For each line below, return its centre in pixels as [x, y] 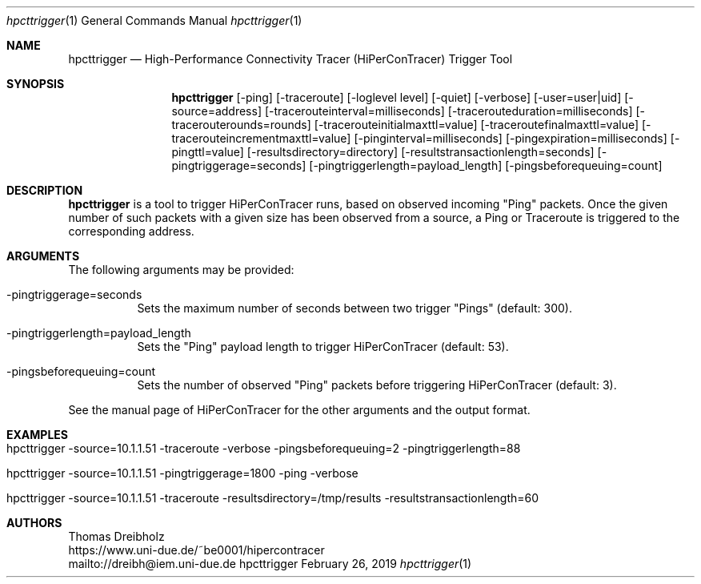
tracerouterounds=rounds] [241, 125]
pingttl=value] [208, 152]
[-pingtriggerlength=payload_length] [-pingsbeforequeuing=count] [486, 165]
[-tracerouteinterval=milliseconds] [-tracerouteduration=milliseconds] [449, 111]
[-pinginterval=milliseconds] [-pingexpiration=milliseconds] [511, 138]
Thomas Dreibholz [116, 536]
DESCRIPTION [45, 190]
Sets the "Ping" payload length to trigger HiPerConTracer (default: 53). [323, 346]
